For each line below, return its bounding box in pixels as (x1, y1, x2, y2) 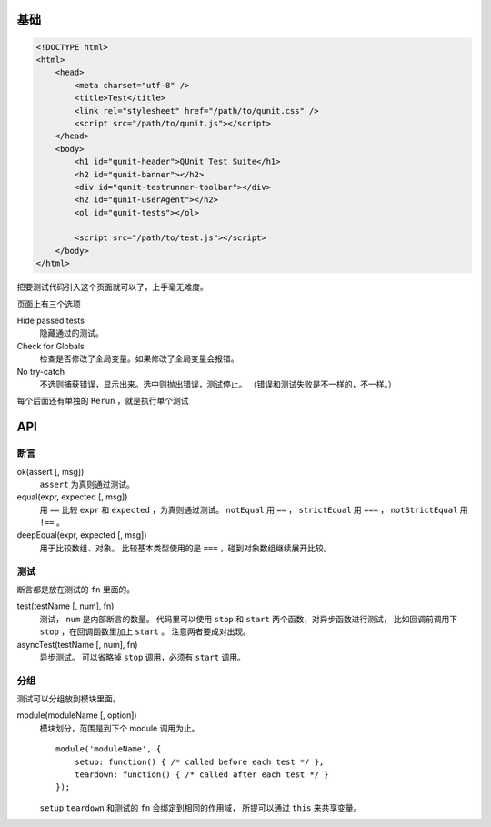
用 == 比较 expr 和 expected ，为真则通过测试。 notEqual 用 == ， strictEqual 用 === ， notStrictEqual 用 (39, 504, 468, 515)
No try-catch (16, 366, 65, 377)
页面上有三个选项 (16, 298, 81, 309)
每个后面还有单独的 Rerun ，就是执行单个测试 (16, 396, 190, 407)
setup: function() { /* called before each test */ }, (74, 756, 325, 767)
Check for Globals (16, 340, 85, 351)
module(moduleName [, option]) (16, 710, 137, 721)
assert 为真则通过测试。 (39, 479, 135, 489)
